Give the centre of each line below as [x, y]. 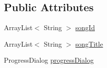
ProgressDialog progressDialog [49, 60]
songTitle [89, 43]
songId [85, 27]
